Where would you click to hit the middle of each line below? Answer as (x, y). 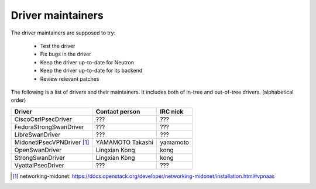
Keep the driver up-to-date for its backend (91, 71)
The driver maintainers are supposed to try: (63, 33)
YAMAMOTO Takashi (124, 142)
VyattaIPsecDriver (39, 165)
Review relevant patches (70, 78)
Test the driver (58, 46)
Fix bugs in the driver (66, 54)
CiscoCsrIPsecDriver (43, 119)
